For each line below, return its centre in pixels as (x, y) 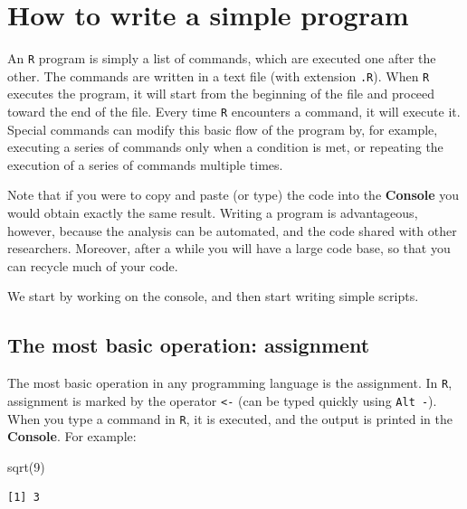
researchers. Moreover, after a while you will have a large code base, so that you (229, 248)
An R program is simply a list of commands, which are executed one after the (222, 58)
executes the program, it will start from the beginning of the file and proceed (221, 94)
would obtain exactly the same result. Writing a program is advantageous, (213, 213)
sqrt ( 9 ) (26, 466)
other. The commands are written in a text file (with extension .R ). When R (219, 75)
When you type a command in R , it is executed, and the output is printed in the (230, 418)
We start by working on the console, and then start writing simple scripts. (213, 296)
